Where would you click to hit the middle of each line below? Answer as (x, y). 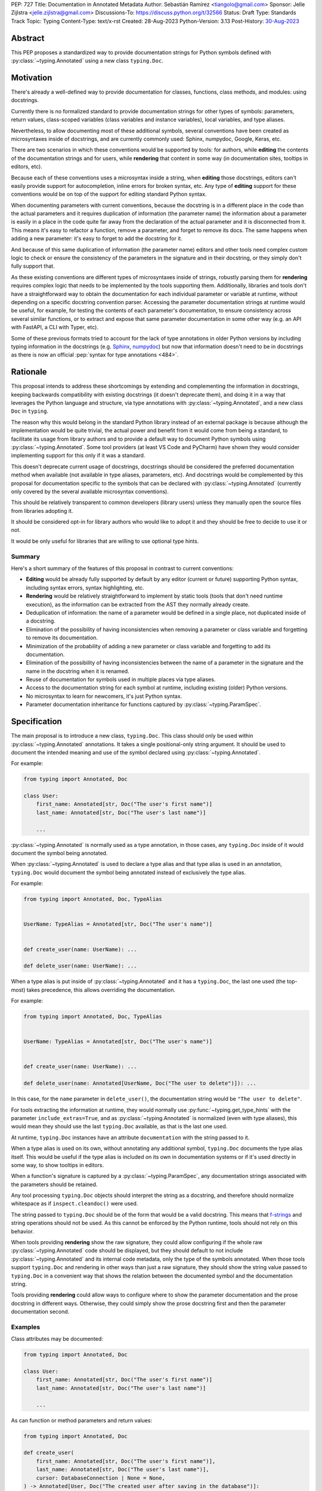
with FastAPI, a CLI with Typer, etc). (55, 327)
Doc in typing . (30, 411)
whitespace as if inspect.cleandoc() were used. (75, 1204)
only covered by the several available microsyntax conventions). (90, 491)
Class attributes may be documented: (57, 1339)
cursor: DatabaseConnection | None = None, (100, 1478)
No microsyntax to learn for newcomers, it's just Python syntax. (104, 696)
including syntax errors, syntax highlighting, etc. (85, 587)
